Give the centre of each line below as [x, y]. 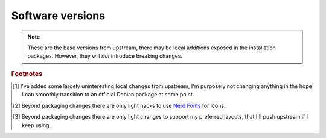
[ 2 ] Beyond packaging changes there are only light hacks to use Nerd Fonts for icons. [119, 105]
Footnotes [27, 74]
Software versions [58, 16]
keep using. [37, 125]
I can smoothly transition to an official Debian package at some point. [108, 95]
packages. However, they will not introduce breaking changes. [105, 56]
